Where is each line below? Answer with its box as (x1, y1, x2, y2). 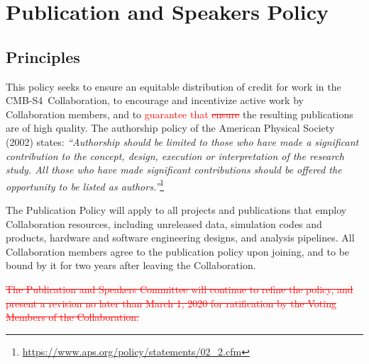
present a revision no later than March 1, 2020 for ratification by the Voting (6, 295, 336, 310)
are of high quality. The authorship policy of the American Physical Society (6, 120, 335, 135)
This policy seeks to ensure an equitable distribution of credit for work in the (6, 79, 341, 93)
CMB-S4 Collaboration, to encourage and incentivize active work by (6, 93, 304, 108)
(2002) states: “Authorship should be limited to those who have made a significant (6, 134, 359, 149)
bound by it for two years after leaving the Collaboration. (6, 258, 256, 273)
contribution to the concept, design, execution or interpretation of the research (6, 148, 345, 163)
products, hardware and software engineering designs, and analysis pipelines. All (6, 230, 355, 245)
